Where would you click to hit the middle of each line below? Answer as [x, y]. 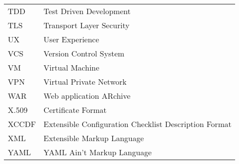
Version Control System [84, 53]
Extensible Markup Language [94, 138]
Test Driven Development [87, 11]
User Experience [71, 39]
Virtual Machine [71, 67]
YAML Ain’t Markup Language [98, 152]
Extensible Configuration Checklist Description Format [138, 124]
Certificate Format [75, 110]
